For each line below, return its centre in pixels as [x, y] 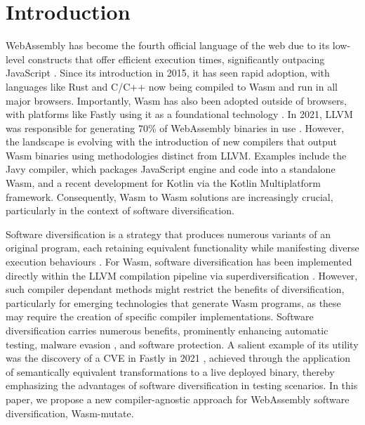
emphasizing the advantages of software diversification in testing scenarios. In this [182, 385]
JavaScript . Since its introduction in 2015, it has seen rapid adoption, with [168, 73]
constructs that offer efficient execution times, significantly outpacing [176, 59]
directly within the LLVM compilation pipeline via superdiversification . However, [182, 275]
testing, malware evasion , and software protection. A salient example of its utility [182, 344]
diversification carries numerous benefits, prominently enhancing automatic [167, 330]
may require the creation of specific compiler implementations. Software [160, 316]
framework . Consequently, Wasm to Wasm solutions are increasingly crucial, [170, 196]
